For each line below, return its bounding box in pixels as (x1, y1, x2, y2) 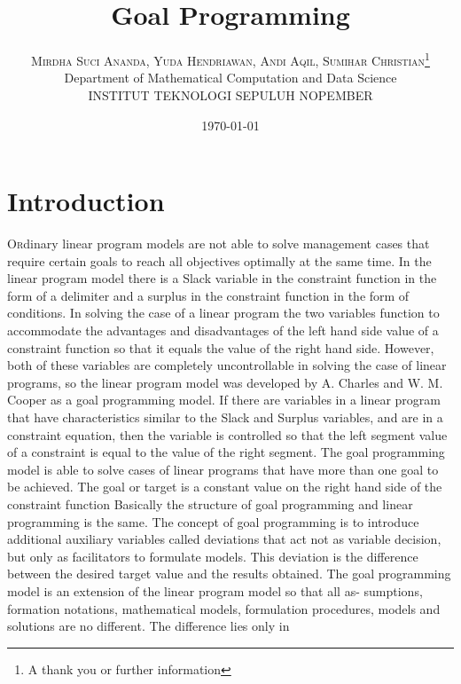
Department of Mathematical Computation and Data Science (64, 68, 397, 87)
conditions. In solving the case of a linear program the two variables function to (7, 303, 440, 322)
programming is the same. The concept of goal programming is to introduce (7, 512, 419, 531)
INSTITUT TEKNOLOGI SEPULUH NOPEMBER (88, 85, 373, 104)
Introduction (7, 183, 165, 219)
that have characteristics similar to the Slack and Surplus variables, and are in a (7, 408, 443, 427)
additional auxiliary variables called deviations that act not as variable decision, (7, 530, 441, 548)
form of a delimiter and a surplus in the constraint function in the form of (7, 286, 410, 304)
